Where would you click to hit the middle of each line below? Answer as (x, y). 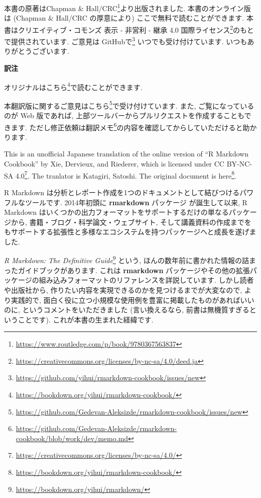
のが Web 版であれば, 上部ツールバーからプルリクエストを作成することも (124, 115)
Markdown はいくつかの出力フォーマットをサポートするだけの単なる (116, 212)
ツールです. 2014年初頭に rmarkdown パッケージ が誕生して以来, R (136, 202)
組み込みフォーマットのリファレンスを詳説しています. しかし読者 (146, 280)
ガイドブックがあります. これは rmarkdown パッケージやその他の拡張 (134, 270)
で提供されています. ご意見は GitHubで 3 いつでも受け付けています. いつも (126, 40)
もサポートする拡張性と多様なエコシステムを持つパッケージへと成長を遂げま (130, 232)
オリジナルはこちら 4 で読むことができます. (73, 86)
